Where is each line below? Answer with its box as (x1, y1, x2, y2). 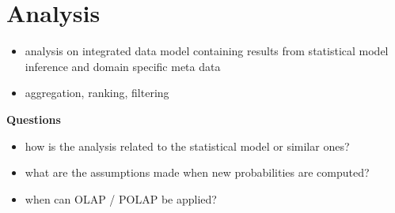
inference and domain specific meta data (25, 58, 221, 74)
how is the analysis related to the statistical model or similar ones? (25, 137, 350, 154)
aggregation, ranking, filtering (25, 84, 169, 101)
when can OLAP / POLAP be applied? (25, 190, 217, 207)
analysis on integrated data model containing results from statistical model (25, 43, 389, 59)
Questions (6, 110, 61, 127)
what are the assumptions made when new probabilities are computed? (25, 164, 370, 181)
